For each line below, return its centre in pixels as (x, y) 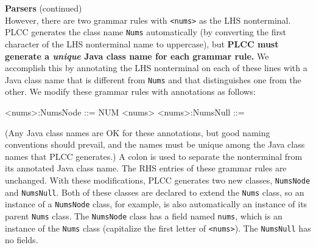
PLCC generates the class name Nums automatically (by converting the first (146, 32)
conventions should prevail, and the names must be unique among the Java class (155, 144)
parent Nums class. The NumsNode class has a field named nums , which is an (144, 215)
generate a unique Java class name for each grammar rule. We (137, 56)
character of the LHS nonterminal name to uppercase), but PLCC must (142, 43)
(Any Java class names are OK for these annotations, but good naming (138, 132)
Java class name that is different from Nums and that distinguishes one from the (153, 79)
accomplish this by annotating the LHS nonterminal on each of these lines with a (156, 68)
